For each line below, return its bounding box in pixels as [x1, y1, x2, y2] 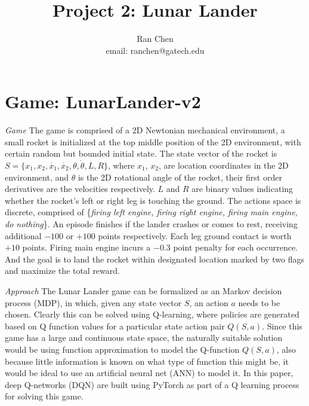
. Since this [262, 319, 302, 332]
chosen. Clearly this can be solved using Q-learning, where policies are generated [5, 308, 299, 320]
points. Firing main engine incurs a [22, 241, 151, 254]
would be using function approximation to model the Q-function [5, 343, 240, 355]
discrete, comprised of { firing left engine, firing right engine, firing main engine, [5, 206, 298, 218]
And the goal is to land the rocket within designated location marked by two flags [5, 252, 304, 265]
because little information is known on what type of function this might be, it [5, 355, 289, 367]
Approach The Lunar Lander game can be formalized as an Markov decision [5, 284, 282, 297]
